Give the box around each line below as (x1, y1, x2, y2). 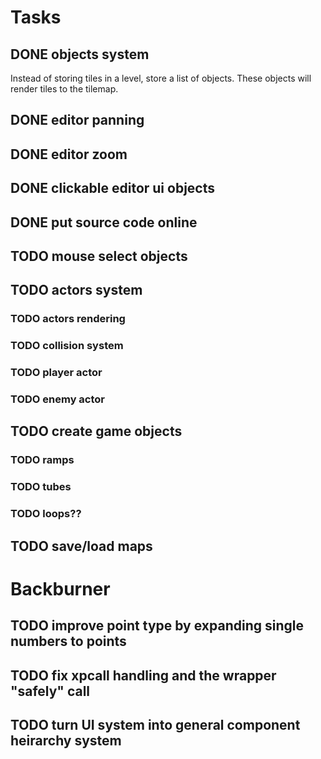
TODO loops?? (10, 507, 82, 521)
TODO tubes (10, 480, 72, 494)
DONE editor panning (10, 112, 145, 129)
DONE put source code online (10, 214, 198, 231)
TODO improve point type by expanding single (10, 617, 304, 635)
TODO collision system (10, 339, 124, 353)
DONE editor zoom (10, 146, 128, 163)
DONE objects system (10, 46, 150, 63)
